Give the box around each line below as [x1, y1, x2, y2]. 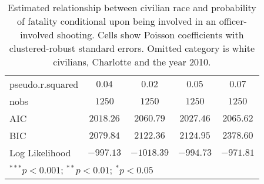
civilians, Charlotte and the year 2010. [53, 55, 211, 68]
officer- [219, 14, 247, 28]
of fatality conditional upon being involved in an [17, 14, 216, 28]
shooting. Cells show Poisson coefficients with [56, 28, 244, 41]
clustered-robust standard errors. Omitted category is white [9, 41, 255, 55]
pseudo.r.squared [9, 77, 79, 91]
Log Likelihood [9, 146, 71, 159]
